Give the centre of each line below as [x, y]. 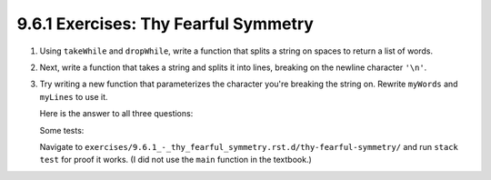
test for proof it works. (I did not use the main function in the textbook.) [176, 160]
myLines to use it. [74, 96]
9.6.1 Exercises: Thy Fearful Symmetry [165, 24]
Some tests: [62, 130]
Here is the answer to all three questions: [116, 114]
